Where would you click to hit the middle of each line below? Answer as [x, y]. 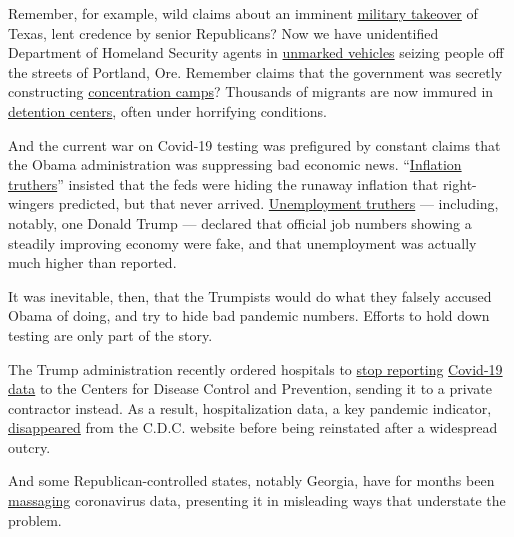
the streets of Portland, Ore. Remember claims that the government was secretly [255, 71]
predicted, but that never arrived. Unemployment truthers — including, [278, 203]
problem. [35, 519]
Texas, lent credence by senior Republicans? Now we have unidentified [223, 32]
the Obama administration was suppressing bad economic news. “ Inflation [235, 164]
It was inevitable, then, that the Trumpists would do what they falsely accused [250, 295]
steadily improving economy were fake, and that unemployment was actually [242, 242]
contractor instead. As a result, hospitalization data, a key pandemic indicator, [250, 407]
